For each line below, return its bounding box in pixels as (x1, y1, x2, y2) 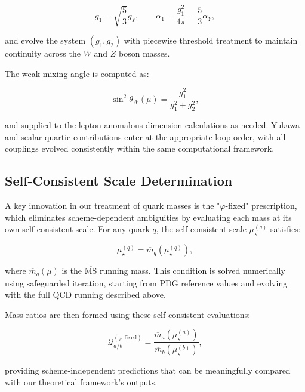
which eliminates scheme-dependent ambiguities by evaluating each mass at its (5, 211, 292, 223)
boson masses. (118, 47, 170, 60)
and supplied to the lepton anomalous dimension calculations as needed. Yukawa (5, 119, 300, 131)
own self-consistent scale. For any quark (5, 223, 150, 235)
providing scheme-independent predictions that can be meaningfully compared (5, 364, 291, 376)
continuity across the (5, 47, 81, 60)
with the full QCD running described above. (5, 288, 166, 301)
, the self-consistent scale (156, 223, 247, 235)
